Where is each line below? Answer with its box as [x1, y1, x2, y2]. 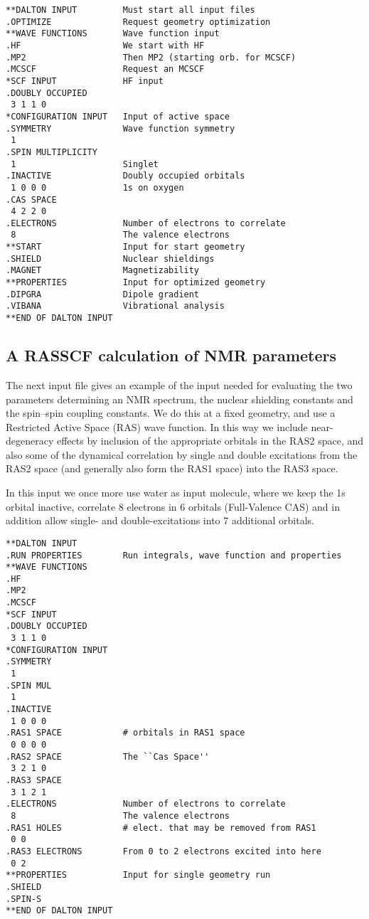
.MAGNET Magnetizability [6, 265, 200, 276]
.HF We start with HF [6, 40, 205, 51]
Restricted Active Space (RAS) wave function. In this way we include [6, 419, 308, 434]
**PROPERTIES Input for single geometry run [6, 870, 271, 881]
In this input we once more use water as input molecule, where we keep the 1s [6, 485, 346, 500]
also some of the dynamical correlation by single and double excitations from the [6, 447, 358, 462]
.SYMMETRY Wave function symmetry [6, 123, 235, 134]
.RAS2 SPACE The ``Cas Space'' [6, 751, 210, 762]
